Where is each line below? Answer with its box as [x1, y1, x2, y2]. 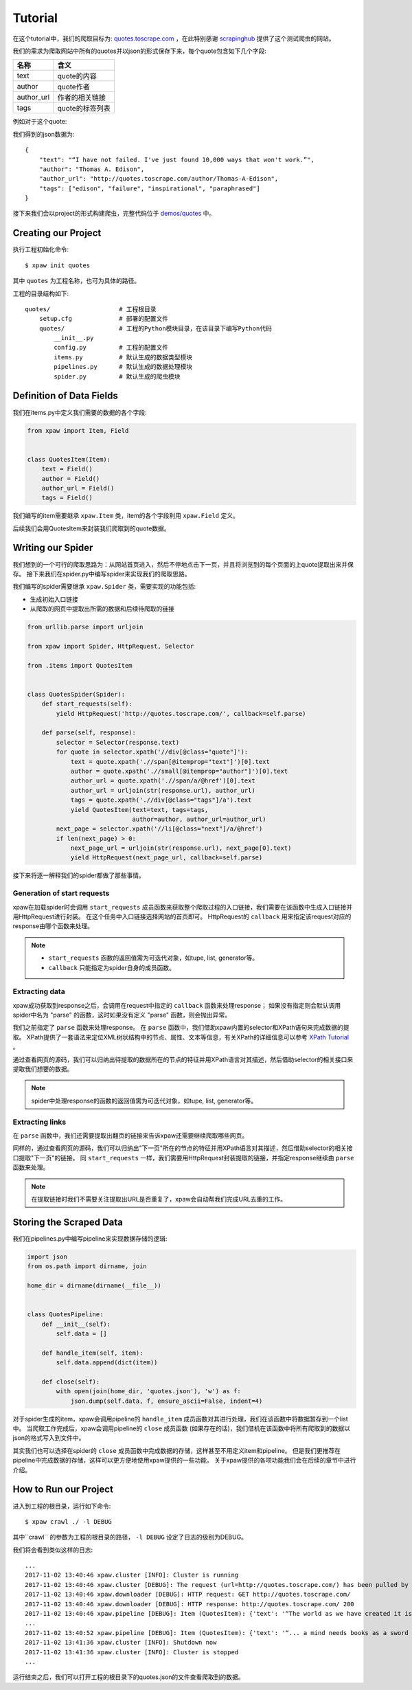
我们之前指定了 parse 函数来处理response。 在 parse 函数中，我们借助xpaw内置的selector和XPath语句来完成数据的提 [12, 1024, 350, 1032]
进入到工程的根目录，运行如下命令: [12, 1502, 111, 1510]
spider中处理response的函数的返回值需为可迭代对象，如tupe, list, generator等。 [31, 1096, 257, 1105]
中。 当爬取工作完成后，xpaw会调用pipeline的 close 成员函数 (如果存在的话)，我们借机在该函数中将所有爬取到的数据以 [12, 1424, 350, 1432]
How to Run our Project [12, 1484, 113, 1496]
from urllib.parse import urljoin [27, 623, 144, 631]
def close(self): [41, 1377, 100, 1386]
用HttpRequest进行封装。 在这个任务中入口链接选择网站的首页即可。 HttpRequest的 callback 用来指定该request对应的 [12, 912, 352, 921]
